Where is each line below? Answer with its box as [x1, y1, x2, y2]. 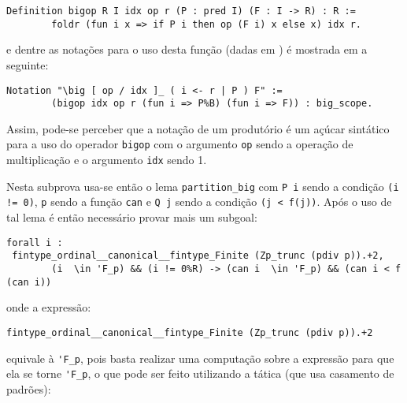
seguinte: [6, 56, 49, 73]
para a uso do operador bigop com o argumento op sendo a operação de [6, 136, 353, 152]
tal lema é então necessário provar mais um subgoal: [6, 209, 257, 226]
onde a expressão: [6, 299, 91, 315]
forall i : [6, 237, 63, 248]
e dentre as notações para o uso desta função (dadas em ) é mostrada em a [6, 41, 368, 58]
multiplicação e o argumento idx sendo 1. [6, 151, 207, 168]
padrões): [6, 380, 51, 397]
